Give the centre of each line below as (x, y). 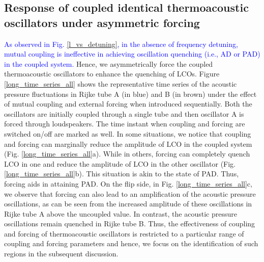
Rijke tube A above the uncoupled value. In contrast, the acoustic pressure (121, 213)
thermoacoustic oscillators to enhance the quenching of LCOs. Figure (112, 74)
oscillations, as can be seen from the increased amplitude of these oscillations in (128, 204)
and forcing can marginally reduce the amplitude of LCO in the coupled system (128, 143)
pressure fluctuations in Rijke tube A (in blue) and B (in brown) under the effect (130, 94)
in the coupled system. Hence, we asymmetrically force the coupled (109, 63)
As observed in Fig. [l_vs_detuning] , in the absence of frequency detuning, (121, 44)
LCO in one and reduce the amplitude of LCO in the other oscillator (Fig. (120, 163)
